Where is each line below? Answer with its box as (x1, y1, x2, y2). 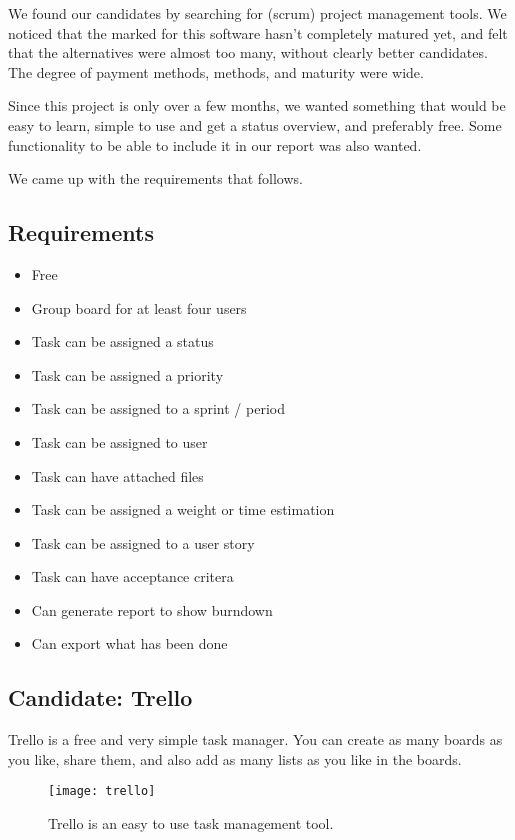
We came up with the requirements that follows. (8, 168, 303, 189)
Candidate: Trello (8, 682, 193, 713)
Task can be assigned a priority (31, 364, 224, 385)
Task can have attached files (31, 465, 204, 486)
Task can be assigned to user (31, 431, 208, 452)
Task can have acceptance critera (31, 566, 234, 587)
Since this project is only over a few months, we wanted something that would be (8, 95, 506, 116)
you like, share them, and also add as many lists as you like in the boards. (8, 748, 462, 769)
